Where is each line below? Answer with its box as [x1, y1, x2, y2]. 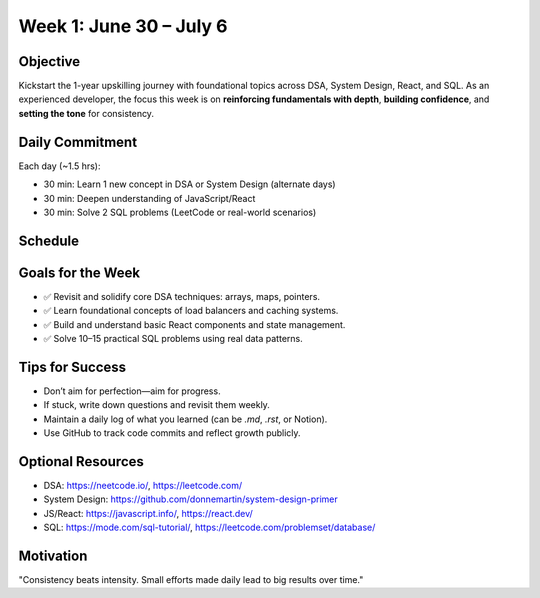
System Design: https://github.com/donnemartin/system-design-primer [43, 493, 339, 505]
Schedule [18, 232, 80, 249]
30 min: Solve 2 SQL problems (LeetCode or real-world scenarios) [43, 206, 317, 218]
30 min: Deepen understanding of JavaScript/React [43, 192, 256, 204]
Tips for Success [18, 358, 127, 375]
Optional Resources [18, 453, 145, 470]
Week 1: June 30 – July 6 [18, 15, 229, 37]
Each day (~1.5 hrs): [18, 160, 101, 172]
